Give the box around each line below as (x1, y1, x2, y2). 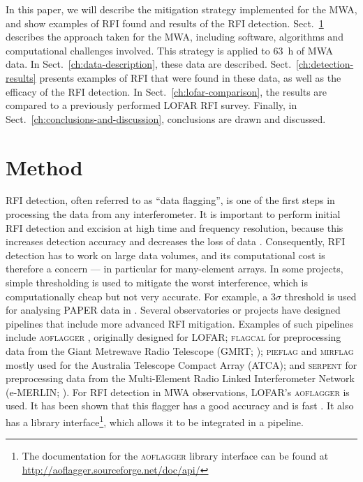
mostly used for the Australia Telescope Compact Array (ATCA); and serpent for (6, 357, 357, 372)
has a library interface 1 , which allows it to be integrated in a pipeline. (6, 412, 304, 429)
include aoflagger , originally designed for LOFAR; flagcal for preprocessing (6, 330, 341, 344)
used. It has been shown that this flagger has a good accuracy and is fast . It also (6, 398, 354, 413)
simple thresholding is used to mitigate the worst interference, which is (6, 275, 309, 290)
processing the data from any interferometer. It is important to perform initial (6, 207, 341, 221)
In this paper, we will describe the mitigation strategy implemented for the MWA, (6, 2, 357, 16)
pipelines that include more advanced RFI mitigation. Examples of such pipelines (6, 316, 353, 330)
